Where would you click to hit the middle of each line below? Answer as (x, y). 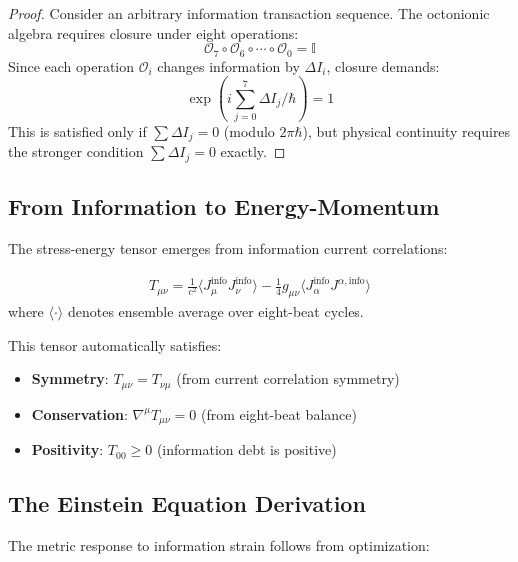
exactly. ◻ (253, 151)
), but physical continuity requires (406, 130)
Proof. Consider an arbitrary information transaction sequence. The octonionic (249, 13)
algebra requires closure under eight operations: (153, 32)
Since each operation (71, 65)
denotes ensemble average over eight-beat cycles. (215, 310)
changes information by (228, 65)
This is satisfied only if (77, 130)
